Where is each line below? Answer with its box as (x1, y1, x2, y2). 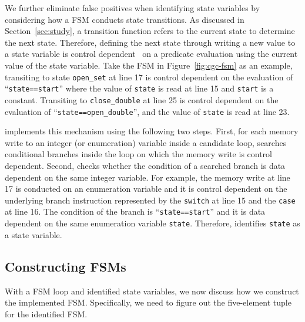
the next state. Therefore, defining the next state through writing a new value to (5, 36, 296, 48)
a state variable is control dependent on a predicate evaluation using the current (5, 48, 298, 60)
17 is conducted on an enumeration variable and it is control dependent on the (5, 182, 287, 195)
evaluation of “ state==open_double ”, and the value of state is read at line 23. (5, 105, 290, 117)
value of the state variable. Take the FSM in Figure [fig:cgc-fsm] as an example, (5, 59, 293, 71)
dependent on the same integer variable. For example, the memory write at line (5, 171, 290, 183)
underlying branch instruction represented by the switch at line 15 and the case (5, 194, 296, 206)
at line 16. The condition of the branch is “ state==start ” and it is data (5, 205, 266, 218)
